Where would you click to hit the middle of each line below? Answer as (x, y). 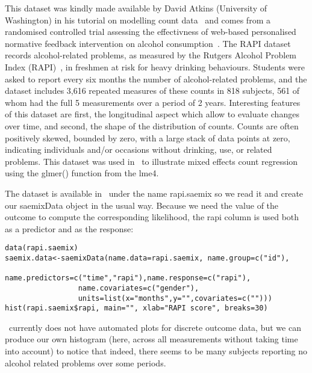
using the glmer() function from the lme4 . (82, 173)
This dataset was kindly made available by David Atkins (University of (136, 8)
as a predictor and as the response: (69, 228)
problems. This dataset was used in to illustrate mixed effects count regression (151, 161)
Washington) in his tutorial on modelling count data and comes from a (138, 20)
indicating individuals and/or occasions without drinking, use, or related (139, 150)
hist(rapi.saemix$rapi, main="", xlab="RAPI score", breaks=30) (136, 308)
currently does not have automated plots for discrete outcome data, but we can (155, 327)
